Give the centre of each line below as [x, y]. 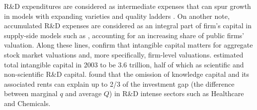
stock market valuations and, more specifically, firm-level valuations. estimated [124, 54]
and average [84, 93]
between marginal [31, 93]
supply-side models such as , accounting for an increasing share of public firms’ [124, 35]
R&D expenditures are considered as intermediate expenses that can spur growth [128, 6]
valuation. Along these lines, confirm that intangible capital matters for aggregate [128, 45]
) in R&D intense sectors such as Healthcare [176, 93]
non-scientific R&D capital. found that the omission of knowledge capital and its [127, 74]
